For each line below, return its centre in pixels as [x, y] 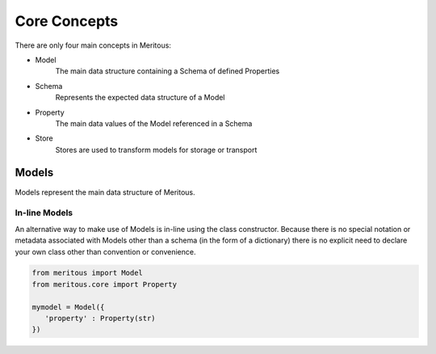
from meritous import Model [87, 273]
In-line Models [44, 213]
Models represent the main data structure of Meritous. [105, 192]
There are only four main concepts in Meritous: [93, 45]
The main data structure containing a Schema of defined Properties [168, 71]
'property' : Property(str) [101, 318]
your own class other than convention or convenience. [105, 251]
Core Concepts [67, 21]
